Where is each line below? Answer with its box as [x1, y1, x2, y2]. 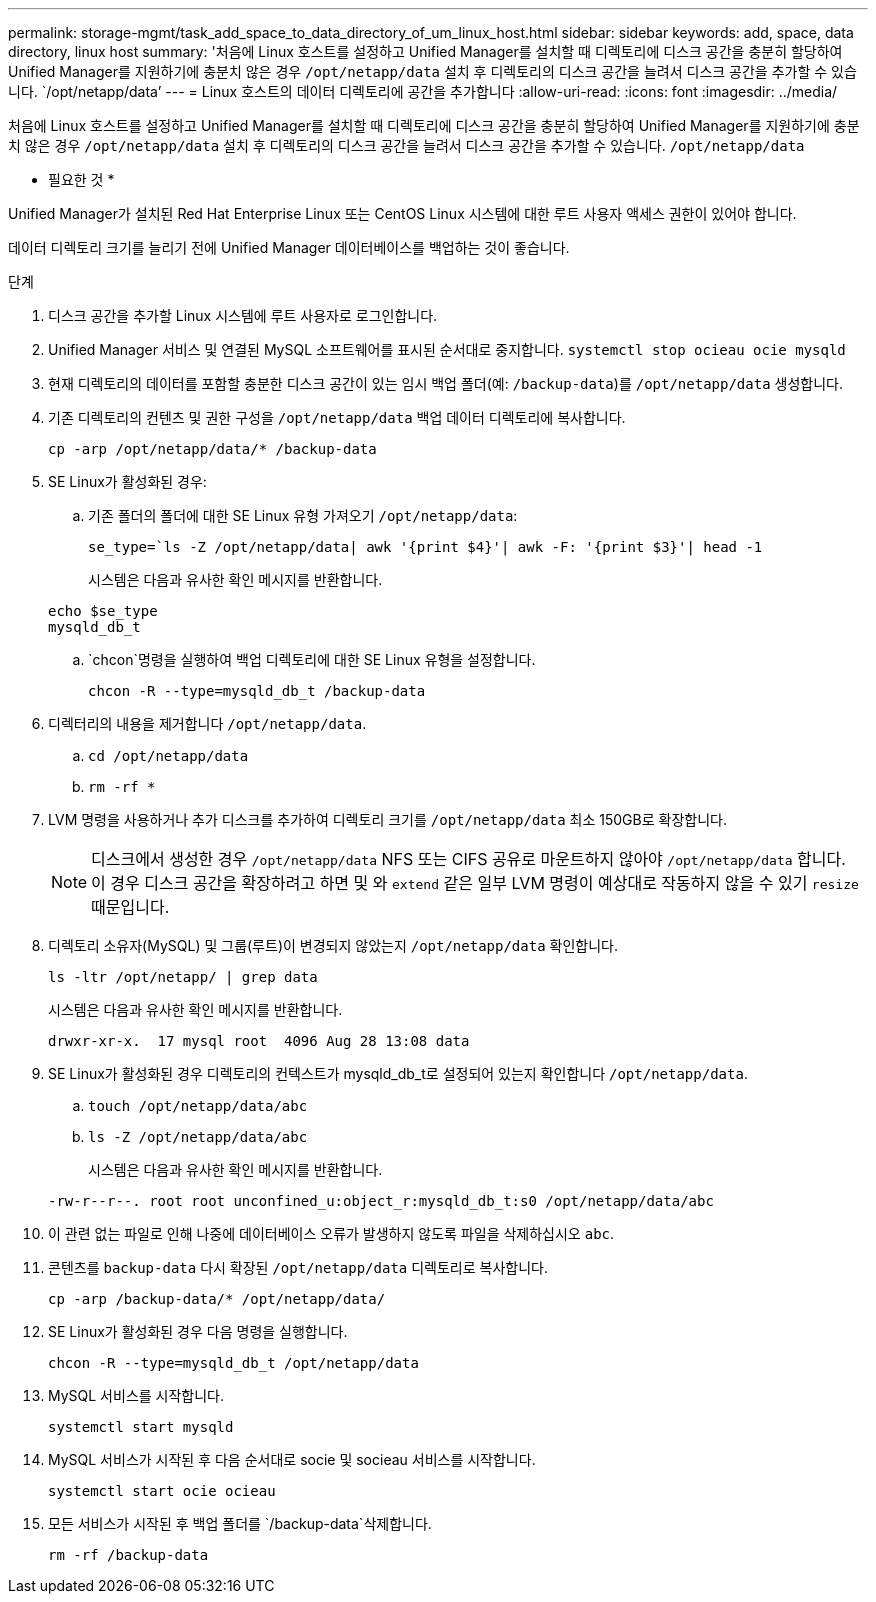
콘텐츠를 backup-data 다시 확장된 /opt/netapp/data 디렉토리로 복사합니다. [48, 1259, 548, 1276]
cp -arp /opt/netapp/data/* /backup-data [48, 441, 377, 457]
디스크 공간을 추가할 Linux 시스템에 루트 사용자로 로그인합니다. [48, 307, 438, 324]
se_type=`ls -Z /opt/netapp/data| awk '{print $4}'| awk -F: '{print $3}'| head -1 [88, 539, 763, 555]
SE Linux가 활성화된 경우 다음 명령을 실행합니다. [48, 1323, 348, 1340]
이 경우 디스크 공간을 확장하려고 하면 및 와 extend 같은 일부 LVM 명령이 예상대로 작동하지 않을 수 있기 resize [91, 873, 859, 893]
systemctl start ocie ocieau [48, 1483, 276, 1499]
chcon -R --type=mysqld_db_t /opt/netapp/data [48, 1355, 419, 1371]
